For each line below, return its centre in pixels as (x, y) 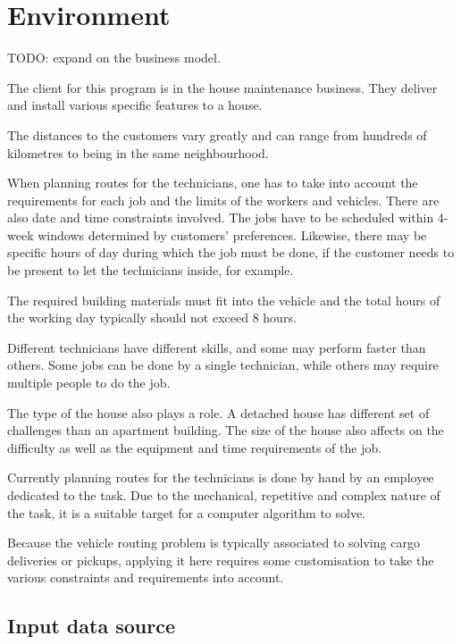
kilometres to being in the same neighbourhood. (138, 152)
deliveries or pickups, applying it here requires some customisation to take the (221, 560)
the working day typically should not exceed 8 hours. (152, 318)
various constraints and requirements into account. (146, 577)
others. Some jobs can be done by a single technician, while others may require (223, 365)
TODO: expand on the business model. (114, 58)
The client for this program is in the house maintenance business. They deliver (222, 87)
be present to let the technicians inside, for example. (151, 270)
